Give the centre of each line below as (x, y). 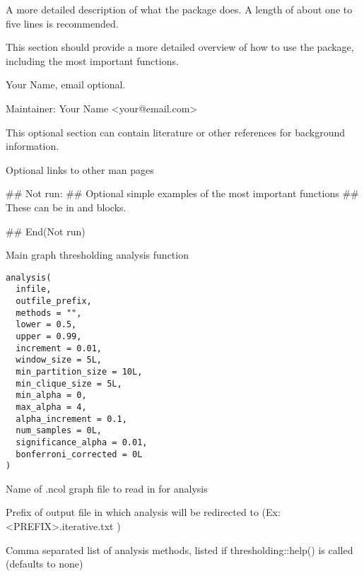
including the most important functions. (92, 60)
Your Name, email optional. (66, 84)
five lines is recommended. (62, 23)
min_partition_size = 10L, (79, 371)
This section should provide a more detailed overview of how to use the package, (180, 47)
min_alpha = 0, (51, 395)
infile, (34, 289)
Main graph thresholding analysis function (97, 255)
